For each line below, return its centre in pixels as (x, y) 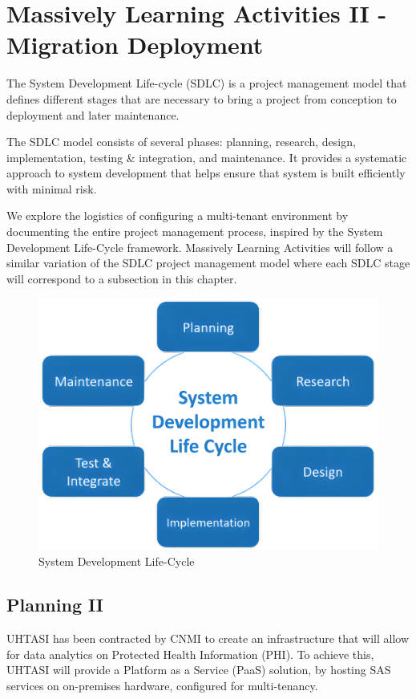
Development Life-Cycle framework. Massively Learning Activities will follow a (200, 247)
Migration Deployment (135, 45)
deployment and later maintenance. (93, 114)
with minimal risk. (52, 188)
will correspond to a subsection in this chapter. (122, 278)
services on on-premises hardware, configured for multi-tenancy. (162, 685)
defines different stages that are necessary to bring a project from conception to (202, 98)
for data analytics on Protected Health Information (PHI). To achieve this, (190, 654)
